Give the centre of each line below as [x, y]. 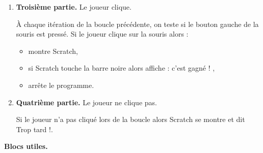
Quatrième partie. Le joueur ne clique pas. [86, 102]
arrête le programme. [61, 85]
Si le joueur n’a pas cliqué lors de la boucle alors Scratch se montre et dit [130, 119]
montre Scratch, [53, 51]
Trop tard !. [34, 129]
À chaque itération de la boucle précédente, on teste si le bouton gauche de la [137, 24]
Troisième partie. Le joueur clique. [74, 7]
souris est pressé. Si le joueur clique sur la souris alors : [102, 34]
